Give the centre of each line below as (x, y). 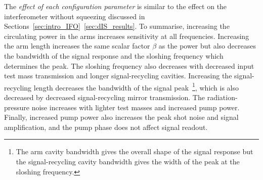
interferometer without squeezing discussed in (75, 16)
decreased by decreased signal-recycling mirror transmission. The (104, 97)
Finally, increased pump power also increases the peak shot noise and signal (121, 117)
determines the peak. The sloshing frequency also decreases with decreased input (129, 65)
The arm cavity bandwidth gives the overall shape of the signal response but (135, 151)
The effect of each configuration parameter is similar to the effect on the (116, 6)
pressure (17, 107)
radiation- (222, 97)
